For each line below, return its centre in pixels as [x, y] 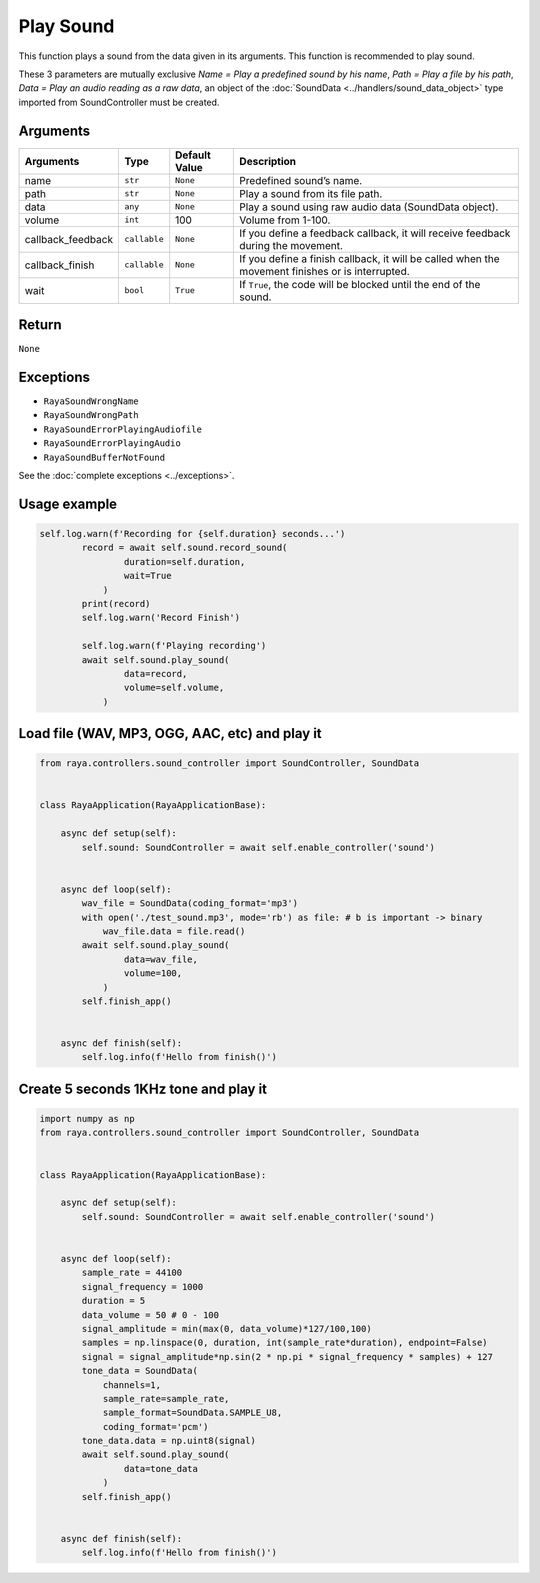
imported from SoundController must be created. [119, 102]
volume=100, [153, 973]
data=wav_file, [161, 959]
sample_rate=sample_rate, [166, 1398]
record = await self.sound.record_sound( [184, 548]
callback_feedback [69, 239]
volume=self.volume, [174, 688]
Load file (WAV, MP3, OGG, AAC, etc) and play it [170, 733]
